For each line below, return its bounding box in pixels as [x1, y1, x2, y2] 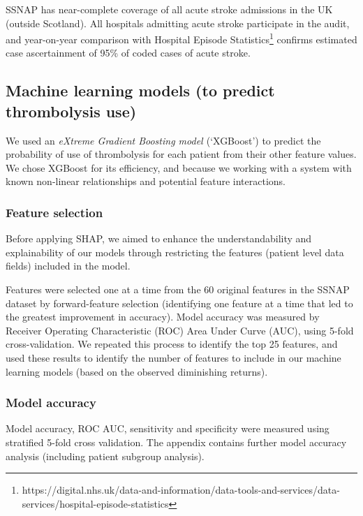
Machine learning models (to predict [6, 80, 275, 101]
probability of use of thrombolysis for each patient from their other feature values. [6, 147, 357, 161]
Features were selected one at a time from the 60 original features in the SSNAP [6, 282, 350, 296]
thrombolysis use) [6, 100, 137, 121]
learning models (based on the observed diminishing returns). [6, 364, 268, 378]
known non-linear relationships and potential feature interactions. [6, 174, 286, 189]
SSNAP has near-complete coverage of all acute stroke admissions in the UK [6, 2, 333, 16]
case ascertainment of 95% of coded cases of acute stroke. [6, 45, 251, 60]
